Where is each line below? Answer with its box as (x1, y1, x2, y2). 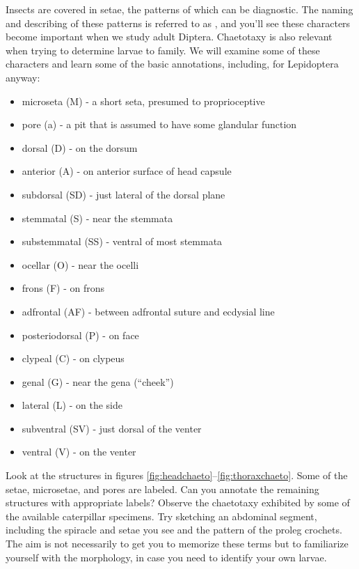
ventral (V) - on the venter (22, 444, 136, 459)
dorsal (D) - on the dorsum (22, 140, 138, 155)
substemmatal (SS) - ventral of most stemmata (22, 234, 223, 249)
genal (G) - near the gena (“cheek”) (22, 374, 174, 389)
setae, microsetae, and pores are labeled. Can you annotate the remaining (6, 481, 319, 496)
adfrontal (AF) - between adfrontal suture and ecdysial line (22, 304, 275, 318)
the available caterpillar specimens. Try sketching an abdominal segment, (6, 508, 317, 523)
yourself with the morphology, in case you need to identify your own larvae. (6, 549, 327, 564)
